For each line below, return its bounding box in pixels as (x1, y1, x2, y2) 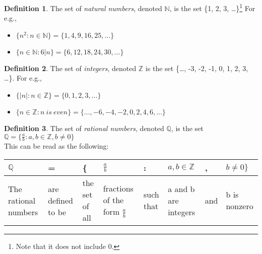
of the (103, 194, 124, 206)
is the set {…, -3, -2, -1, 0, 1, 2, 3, (145, 62, 248, 73)
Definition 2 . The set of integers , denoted (4, 62, 137, 73)
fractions (103, 182, 134, 195)
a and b (168, 182, 195, 195)
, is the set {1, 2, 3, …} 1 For (169, 2, 255, 13)
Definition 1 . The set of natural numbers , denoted (4, 3, 162, 13)
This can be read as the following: (4, 141, 109, 151)
